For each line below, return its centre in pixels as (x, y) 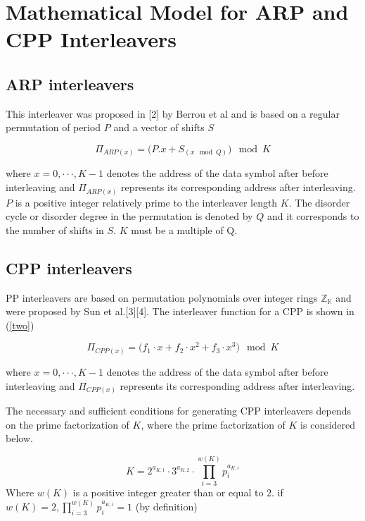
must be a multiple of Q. (184, 229)
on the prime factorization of (68, 424)
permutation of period (53, 127)
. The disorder (319, 202)
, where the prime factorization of (213, 424)
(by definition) (166, 506)
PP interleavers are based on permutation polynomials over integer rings (162, 297)
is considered (328, 424)
